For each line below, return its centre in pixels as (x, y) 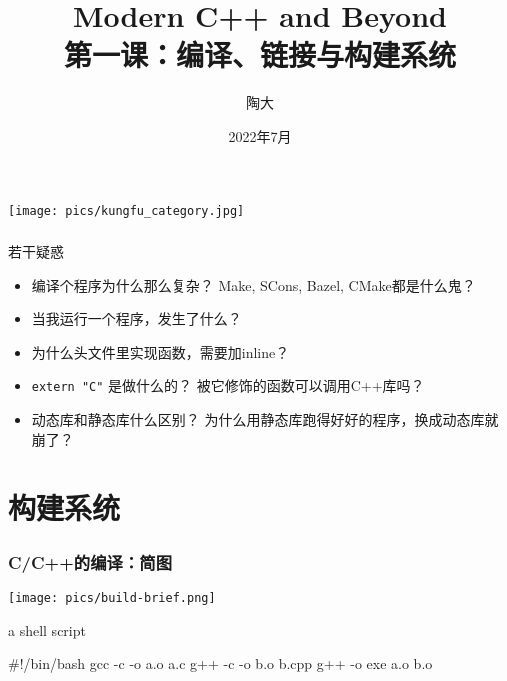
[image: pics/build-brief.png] (112, 597)
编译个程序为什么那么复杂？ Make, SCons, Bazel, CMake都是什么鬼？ (253, 284)
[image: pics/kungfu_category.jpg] (126, 210)
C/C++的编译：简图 (90, 561)
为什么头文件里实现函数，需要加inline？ (160, 351)
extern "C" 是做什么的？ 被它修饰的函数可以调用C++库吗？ (228, 385)
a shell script (47, 629)
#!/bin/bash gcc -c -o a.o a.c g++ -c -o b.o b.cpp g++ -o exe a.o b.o (220, 663)
